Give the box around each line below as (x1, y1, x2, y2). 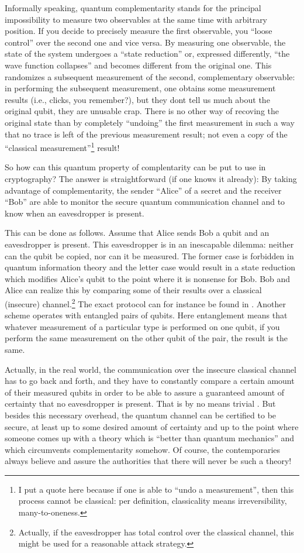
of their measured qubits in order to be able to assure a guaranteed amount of (5, 386, 285, 398)
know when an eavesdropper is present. (5, 207, 144, 219)
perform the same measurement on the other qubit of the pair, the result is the (5, 332, 288, 344)
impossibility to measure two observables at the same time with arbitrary (5, 13, 268, 25)
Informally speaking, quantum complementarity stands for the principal (5, 2, 261, 13)
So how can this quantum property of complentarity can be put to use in (5, 161, 266, 173)
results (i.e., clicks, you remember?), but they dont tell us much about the (5, 93, 270, 105)
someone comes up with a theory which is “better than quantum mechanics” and (5, 432, 295, 444)
